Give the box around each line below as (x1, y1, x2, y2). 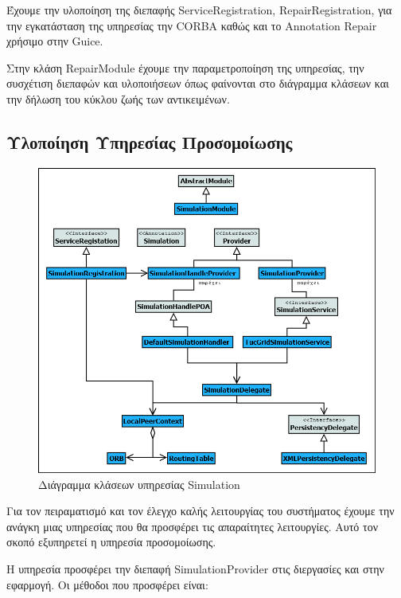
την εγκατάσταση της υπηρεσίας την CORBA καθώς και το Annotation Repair (6, 17, 377, 33)
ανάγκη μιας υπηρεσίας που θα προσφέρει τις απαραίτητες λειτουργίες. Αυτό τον (6, 518, 378, 534)
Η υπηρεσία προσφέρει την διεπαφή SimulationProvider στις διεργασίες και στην (6, 561, 384, 577)
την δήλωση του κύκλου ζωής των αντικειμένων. (6, 90, 230, 107)
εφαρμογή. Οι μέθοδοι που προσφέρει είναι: (6, 576, 208, 592)
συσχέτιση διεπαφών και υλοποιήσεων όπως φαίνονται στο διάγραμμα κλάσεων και (6, 75, 389, 92)
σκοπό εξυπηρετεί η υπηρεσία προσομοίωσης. (6, 534, 216, 550)
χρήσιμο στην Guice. (6, 33, 103, 49)
